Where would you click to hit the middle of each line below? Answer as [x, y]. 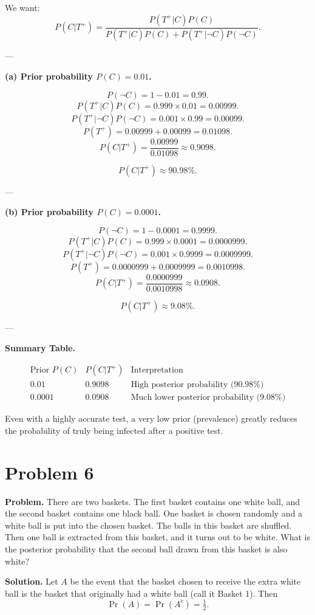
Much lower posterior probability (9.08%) [208, 398]
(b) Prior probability [49, 212]
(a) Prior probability [49, 76]
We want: [22, 7]
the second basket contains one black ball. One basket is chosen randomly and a [154, 513]
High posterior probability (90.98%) [197, 385]
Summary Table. [40, 347]
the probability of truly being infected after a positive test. [114, 430]
